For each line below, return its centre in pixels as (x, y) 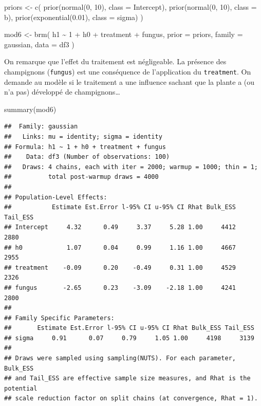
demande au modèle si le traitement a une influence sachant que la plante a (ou (129, 81)
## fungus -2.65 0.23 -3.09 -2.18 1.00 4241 (120, 288)
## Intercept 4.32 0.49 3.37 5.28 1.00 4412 (120, 227)
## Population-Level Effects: (56, 197)
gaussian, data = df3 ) (39, 44)
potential (21, 388)
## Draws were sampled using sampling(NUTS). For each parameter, (120, 358)
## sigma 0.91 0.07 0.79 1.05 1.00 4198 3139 (129, 338)
